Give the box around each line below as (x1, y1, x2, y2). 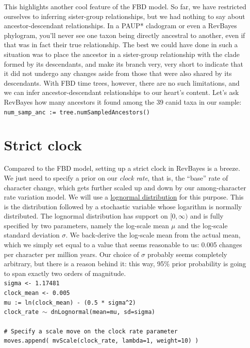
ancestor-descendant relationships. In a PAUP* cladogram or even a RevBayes (4, 20, 237, 31)
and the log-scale (177, 220, 228, 230)
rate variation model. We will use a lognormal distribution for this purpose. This (4, 192, 244, 202)
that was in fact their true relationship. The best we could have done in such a (4, 39, 238, 50)
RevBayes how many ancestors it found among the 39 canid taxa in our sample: (4, 96, 242, 107)
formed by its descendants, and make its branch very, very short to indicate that (4, 58, 243, 69)
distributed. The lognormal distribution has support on (4, 211, 168, 221)
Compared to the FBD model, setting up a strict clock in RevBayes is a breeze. (4, 163, 240, 173)
